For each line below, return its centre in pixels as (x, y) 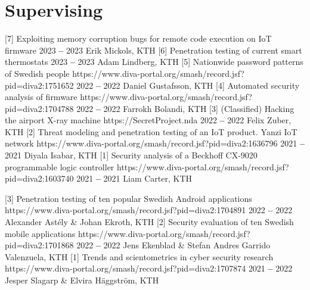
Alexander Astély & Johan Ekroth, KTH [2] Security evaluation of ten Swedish (149, 222)
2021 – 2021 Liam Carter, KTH (134, 178)
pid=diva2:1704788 (39, 108)
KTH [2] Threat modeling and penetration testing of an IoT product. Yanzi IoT (151, 131)
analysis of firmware (41, 97)
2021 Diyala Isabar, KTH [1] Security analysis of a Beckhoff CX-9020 (131, 155)
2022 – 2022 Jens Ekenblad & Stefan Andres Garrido (173, 245)
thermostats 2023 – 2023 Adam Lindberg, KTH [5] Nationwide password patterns (154, 62)
